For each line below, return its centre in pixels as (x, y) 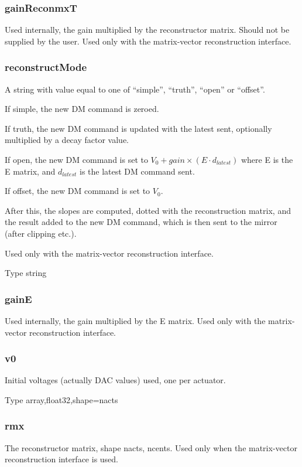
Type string (26, 273)
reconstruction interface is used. (62, 459)
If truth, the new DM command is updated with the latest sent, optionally (138, 128)
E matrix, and (30, 171)
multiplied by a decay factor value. (67, 140)
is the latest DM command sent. (137, 171)
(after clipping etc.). (41, 233)
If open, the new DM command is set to (76, 159)
